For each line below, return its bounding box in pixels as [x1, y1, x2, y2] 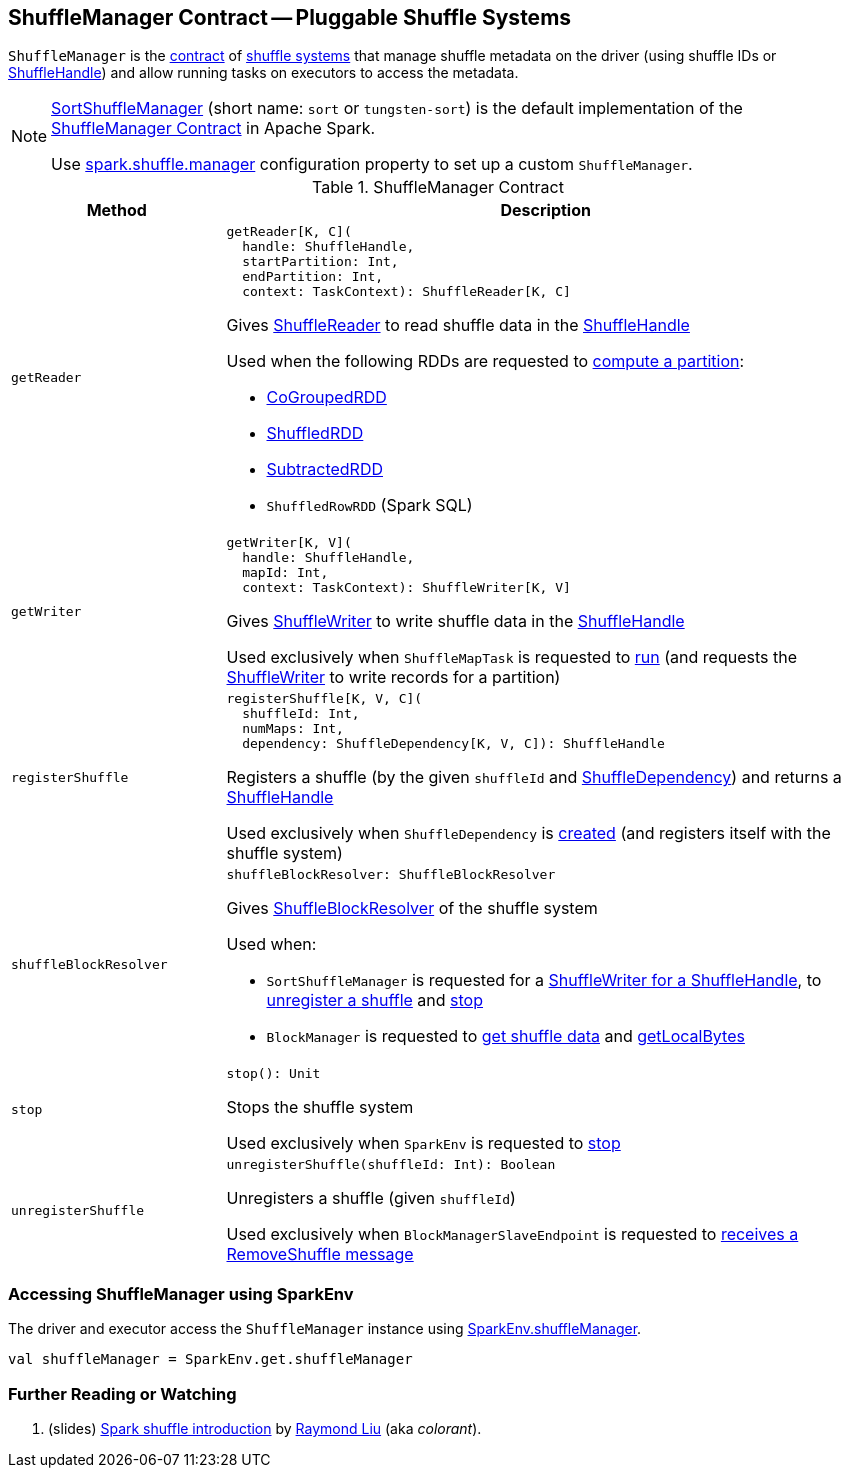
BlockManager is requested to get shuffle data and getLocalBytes [266, 1026, 745, 1047]
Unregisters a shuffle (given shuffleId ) [226, 1188, 516, 1209]
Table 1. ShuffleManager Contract [312, 177, 564, 198]
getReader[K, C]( [226, 224, 352, 240]
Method [86, 200, 147, 221]
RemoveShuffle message [226, 1244, 414, 1265]
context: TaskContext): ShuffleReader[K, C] [242, 284, 571, 300]
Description [500, 200, 591, 221]
